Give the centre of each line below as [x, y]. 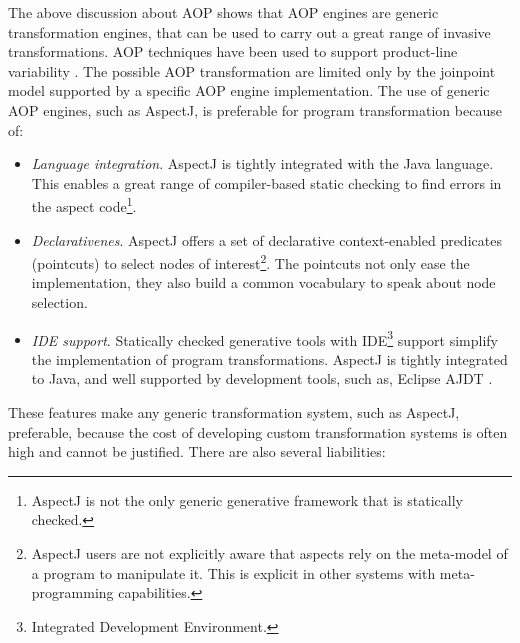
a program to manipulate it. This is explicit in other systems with [233, 572]
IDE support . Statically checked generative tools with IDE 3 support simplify [265, 338]
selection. [59, 302]
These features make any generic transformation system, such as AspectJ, [234, 412]
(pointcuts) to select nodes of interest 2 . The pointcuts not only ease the [250, 261]
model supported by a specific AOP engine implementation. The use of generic [249, 90]
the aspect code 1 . [84, 204]
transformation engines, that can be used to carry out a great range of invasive [249, 31]
